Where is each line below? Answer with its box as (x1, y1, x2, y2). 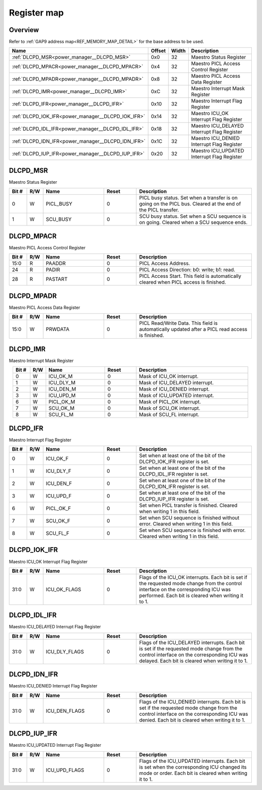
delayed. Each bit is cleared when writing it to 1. (139, 657, 248, 664)
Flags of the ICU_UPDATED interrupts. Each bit (139, 757, 245, 764)
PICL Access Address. (139, 260, 190, 267)
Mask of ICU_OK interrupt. (139, 373, 199, 380)
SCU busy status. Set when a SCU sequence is (139, 213, 246, 220)
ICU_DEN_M (49, 386, 76, 393)
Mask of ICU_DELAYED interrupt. (139, 379, 214, 386)
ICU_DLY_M (49, 379, 76, 386)
